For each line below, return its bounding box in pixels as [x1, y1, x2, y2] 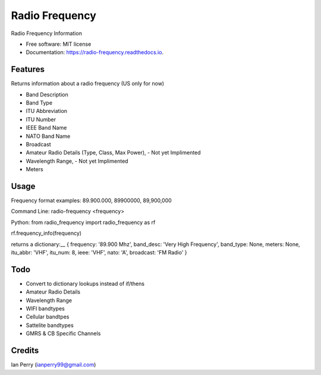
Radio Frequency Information [11, 30, 83, 37]
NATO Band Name [26, 133, 71, 140]
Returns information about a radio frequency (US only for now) [11, 80, 165, 87]
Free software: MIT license [26, 40, 92, 48]
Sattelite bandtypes [26, 322, 74, 329]
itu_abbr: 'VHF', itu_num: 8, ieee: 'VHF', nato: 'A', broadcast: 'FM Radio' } [11, 249, 187, 256]
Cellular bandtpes [26, 313, 70, 320]
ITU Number [26, 116, 56, 123]
